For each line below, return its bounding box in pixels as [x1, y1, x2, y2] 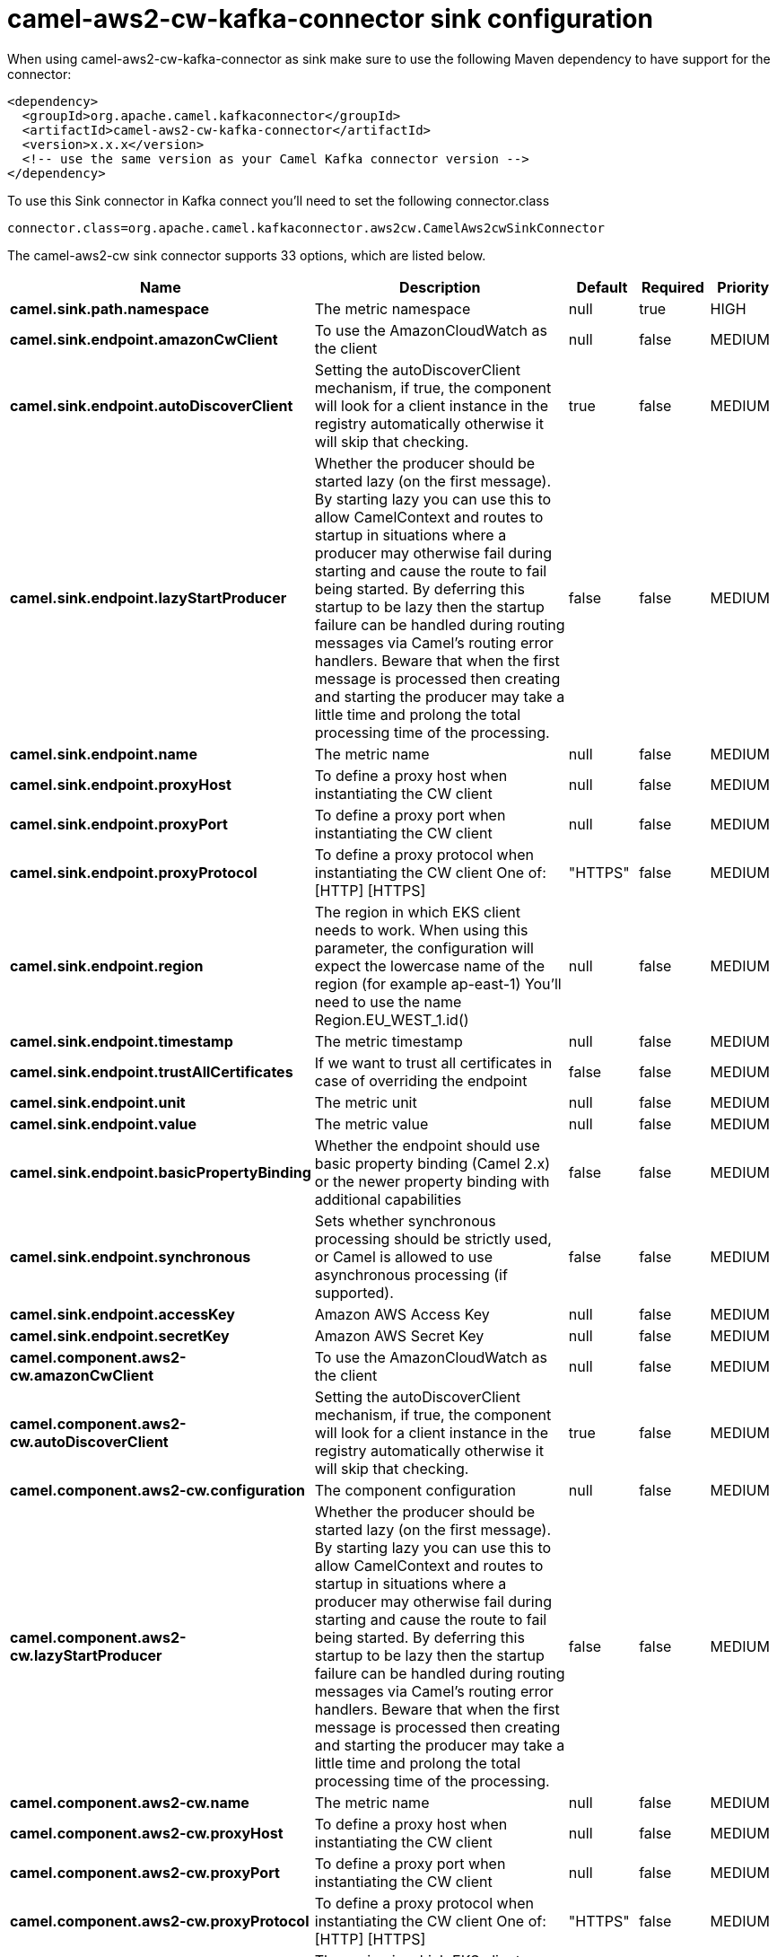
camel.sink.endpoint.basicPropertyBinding [10, 1163, 311, 1181]
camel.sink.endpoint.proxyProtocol [10, 863, 258, 882]
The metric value [314, 1114, 429, 1133]
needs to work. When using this [314, 920, 528, 939]
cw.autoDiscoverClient [10, 1432, 169, 1451]
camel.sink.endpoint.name [10, 744, 197, 763]
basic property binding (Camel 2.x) [314, 1154, 550, 1172]
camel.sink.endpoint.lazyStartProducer [10, 588, 287, 607]
